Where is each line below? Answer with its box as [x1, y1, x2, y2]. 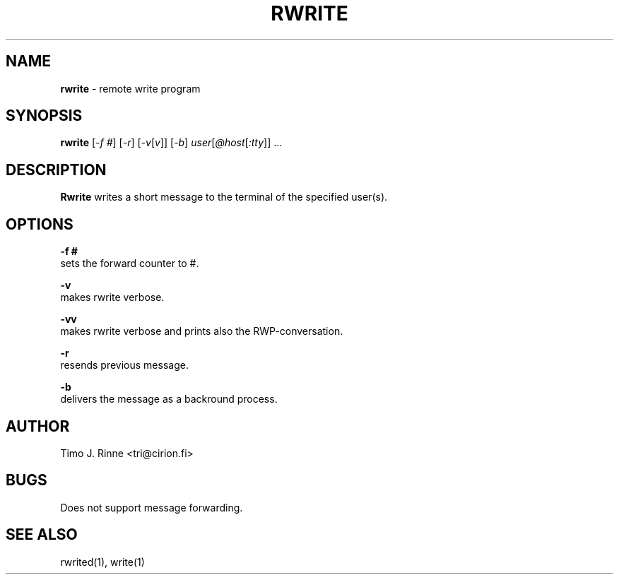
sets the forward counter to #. [60, 257, 199, 270]
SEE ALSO [6, 526, 78, 544]
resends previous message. [60, 359, 189, 372]
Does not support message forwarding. [60, 501, 243, 514]
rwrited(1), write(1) [60, 555, 145, 568]
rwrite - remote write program [60, 82, 201, 95]
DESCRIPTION [6, 160, 107, 179]
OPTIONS [6, 215, 73, 233]
